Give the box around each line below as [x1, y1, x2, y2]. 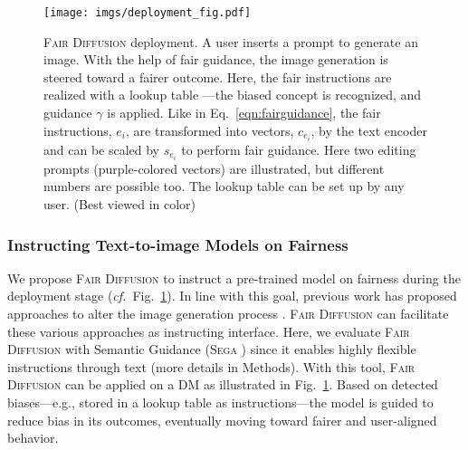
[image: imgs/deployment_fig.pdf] [43, 6, 252, 19]
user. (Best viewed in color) [43, 195, 196, 213]
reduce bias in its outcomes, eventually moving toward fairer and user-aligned [7, 410, 437, 429]
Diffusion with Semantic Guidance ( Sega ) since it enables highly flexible [7, 340, 416, 359]
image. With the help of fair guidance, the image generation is [43, 50, 388, 69]
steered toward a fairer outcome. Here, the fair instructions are [43, 67, 392, 86]
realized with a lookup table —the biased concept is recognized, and [43, 85, 422, 104]
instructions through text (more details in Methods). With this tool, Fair [7, 357, 415, 376]
